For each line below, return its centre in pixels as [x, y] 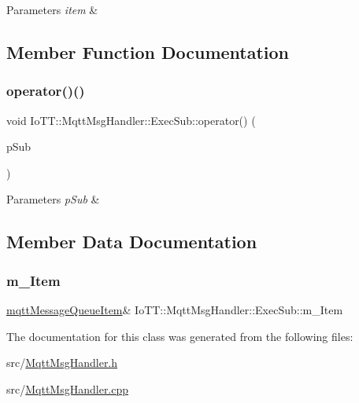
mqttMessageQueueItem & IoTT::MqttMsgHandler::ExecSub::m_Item [175, 309]
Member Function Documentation [148, 51]
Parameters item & [52, 9]
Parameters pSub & [53, 199]
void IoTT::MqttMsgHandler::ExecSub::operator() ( [131, 120]
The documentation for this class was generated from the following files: [180, 336]
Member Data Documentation [132, 242]
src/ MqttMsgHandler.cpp [68, 388]
